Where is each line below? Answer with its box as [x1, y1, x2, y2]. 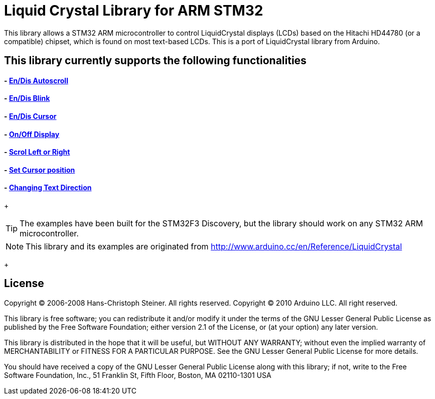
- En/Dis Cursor [4, 112, 57, 120]
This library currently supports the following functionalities [4, 54, 307, 67]
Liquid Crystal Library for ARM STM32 [4, 2, 263, 19]
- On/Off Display [4, 129, 60, 139]
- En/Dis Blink [4, 94, 50, 103]
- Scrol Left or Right [4, 148, 70, 157]
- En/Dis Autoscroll [4, 76, 68, 85]
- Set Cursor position [4, 165, 75, 174]
